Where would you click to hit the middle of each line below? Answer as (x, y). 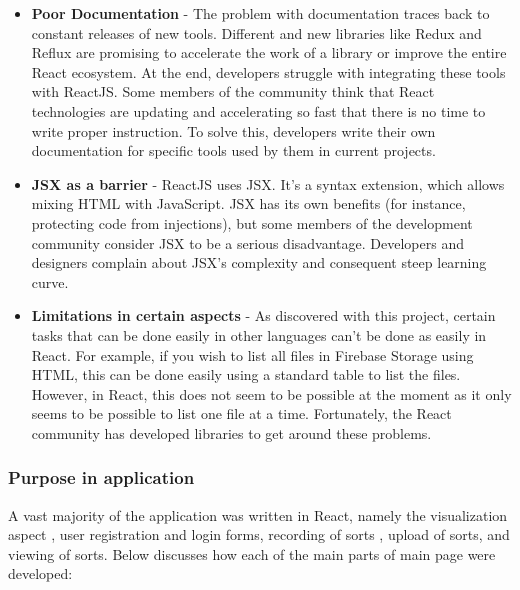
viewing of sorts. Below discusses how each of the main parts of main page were (252, 553)
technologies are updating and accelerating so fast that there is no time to (258, 110)
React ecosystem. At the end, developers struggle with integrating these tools (268, 71)
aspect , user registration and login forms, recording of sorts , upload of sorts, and (259, 534)
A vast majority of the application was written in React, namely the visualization (258, 514)
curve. (50, 281)
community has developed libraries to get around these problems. (231, 432)
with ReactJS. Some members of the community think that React (233, 91)
